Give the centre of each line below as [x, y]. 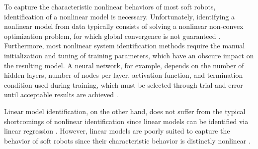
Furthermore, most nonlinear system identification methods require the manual [125, 46]
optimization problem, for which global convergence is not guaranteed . [112, 36]
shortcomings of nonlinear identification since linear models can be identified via [126, 121]
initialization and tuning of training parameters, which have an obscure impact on [129, 55]
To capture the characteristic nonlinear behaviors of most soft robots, [110, 6]
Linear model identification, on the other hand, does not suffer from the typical [125, 111]
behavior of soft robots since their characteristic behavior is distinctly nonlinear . [127, 140]
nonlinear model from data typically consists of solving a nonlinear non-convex [124, 26]
